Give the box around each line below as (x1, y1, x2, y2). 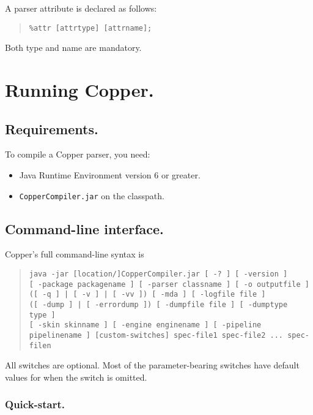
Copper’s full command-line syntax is (5, 248, 144, 261)
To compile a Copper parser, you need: (5, 148, 150, 161)
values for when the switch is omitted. (5, 370, 147, 383)
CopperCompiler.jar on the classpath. (19, 189, 164, 202)
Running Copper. (5, 77, 154, 102)
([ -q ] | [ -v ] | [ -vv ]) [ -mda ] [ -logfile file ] (29, 290, 266, 299)
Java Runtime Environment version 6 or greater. (19, 169, 201, 181)
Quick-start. (5, 397, 65, 412)
